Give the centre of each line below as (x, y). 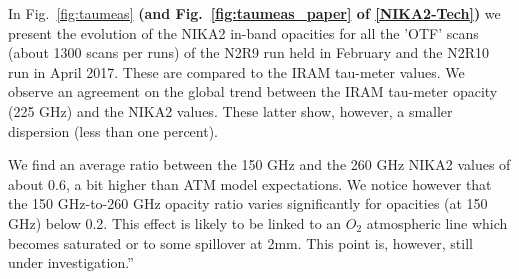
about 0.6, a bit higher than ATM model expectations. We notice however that (250, 183)
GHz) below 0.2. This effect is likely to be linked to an (175, 222)
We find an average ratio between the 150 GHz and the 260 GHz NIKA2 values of (259, 164)
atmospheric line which (437, 222)
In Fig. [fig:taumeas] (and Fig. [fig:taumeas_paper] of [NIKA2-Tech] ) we (254, 13)
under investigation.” (71, 262)
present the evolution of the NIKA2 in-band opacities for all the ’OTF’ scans (243, 32)
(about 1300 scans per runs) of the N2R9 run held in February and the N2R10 (248, 52)
